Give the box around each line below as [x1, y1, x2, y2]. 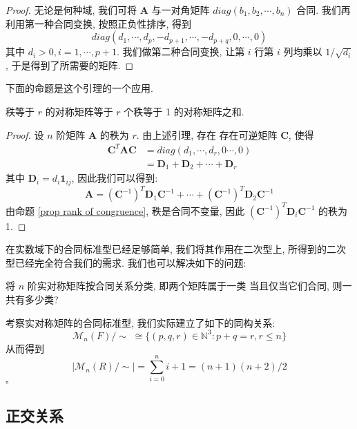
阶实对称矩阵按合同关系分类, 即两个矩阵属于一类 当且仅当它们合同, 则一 [27, 278, 352, 293]
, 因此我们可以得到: [71, 171, 158, 185]
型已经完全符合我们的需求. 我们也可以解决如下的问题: [6, 255, 247, 269]
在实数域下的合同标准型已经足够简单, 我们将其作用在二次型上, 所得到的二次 [6, 242, 347, 256]
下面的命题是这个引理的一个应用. [6, 81, 153, 95]
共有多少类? [6, 292, 59, 306]
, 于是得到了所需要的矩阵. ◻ [6, 57, 134, 72]
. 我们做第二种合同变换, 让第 [117, 44, 245, 59]
